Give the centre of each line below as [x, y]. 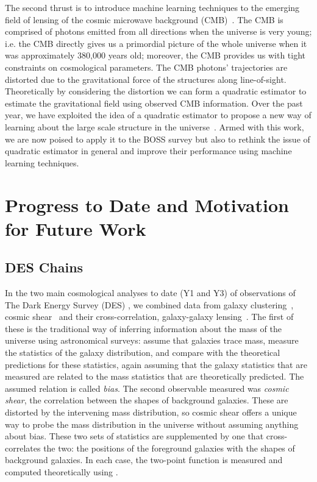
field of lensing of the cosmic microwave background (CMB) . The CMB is [144, 19]
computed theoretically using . [62, 471]
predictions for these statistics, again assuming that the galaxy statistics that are [156, 364]
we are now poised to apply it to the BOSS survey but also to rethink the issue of [158, 139]
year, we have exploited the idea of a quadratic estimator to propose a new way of [158, 115]
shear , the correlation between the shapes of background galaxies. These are [147, 400]
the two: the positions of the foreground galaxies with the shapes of [169, 448]
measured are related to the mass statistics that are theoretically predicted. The [155, 376]
